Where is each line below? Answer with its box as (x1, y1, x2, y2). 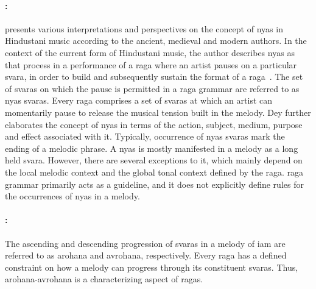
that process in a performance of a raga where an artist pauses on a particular (5, 58, 297, 71)
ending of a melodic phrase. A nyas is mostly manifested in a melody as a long (5, 141, 298, 154)
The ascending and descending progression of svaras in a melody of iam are (5, 237, 286, 249)
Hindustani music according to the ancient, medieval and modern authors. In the (5, 34, 307, 47)
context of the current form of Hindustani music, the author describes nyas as (5, 46, 295, 59)
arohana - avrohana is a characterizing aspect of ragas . (5, 273, 203, 285)
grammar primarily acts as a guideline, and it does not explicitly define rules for (5, 177, 304, 190)
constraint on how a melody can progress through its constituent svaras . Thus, (5, 260, 298, 273)
